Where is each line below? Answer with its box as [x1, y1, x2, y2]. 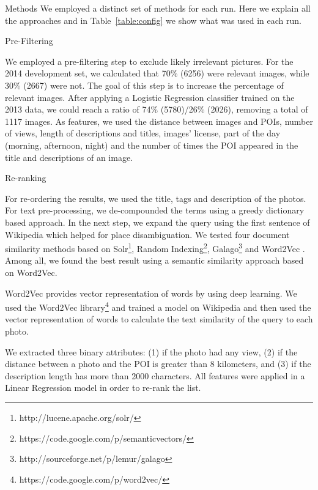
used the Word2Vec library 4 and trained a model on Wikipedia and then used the [5, 299, 311, 313]
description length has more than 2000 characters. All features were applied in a [5, 369, 305, 382]
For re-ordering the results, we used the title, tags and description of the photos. [5, 191, 306, 204]
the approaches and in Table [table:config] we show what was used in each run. [5, 13, 301, 26]
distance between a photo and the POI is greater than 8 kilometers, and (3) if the [5, 357, 311, 370]
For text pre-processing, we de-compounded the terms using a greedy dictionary [5, 204, 305, 217]
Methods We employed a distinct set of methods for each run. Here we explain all [5, 2, 311, 14]
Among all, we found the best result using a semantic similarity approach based [5, 254, 304, 267]
